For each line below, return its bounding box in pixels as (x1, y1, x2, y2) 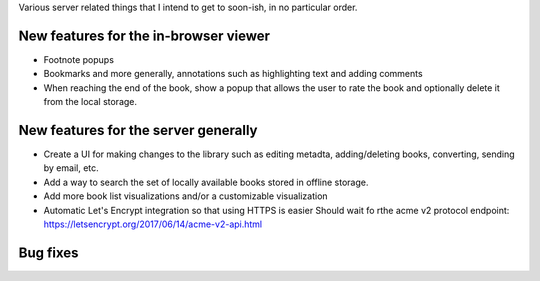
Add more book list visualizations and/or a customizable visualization (43, 190, 329, 202)
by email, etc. (43, 162, 99, 174)
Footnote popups (43, 53, 115, 65)
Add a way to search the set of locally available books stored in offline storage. (43, 176, 369, 188)
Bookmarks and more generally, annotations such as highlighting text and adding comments (43, 68, 424, 80)
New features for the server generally (18, 121, 258, 139)
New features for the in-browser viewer (18, 27, 270, 44)
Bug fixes (18, 244, 79, 261)
